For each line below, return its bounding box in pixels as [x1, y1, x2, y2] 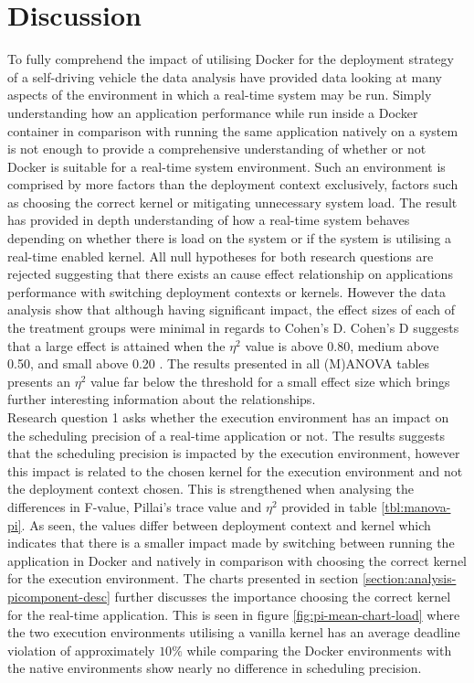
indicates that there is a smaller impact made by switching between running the [7, 533, 455, 552]
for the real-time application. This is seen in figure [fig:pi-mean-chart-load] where [7, 604, 460, 624]
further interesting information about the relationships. [7, 390, 316, 409]
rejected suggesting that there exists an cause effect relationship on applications [7, 264, 453, 283]
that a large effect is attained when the [7, 336, 226, 355]
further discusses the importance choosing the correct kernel [114, 586, 451, 605]
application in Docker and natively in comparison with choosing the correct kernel [7, 550, 468, 570]
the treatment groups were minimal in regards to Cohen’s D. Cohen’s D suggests [7, 318, 459, 337]
